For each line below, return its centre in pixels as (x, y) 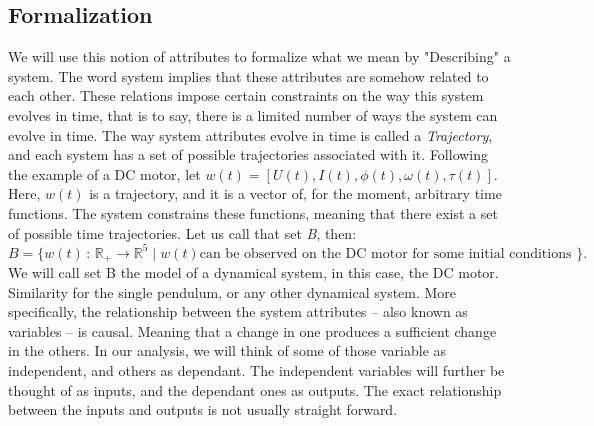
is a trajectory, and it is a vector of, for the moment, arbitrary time (295, 193)
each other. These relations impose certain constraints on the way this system (246, 95)
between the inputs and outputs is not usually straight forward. (203, 409)
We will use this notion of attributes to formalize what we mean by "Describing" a (259, 56)
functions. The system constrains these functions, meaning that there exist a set (253, 212)
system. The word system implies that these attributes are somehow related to (248, 75)
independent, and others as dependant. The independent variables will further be (256, 370)
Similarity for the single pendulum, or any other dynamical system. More (232, 291)
